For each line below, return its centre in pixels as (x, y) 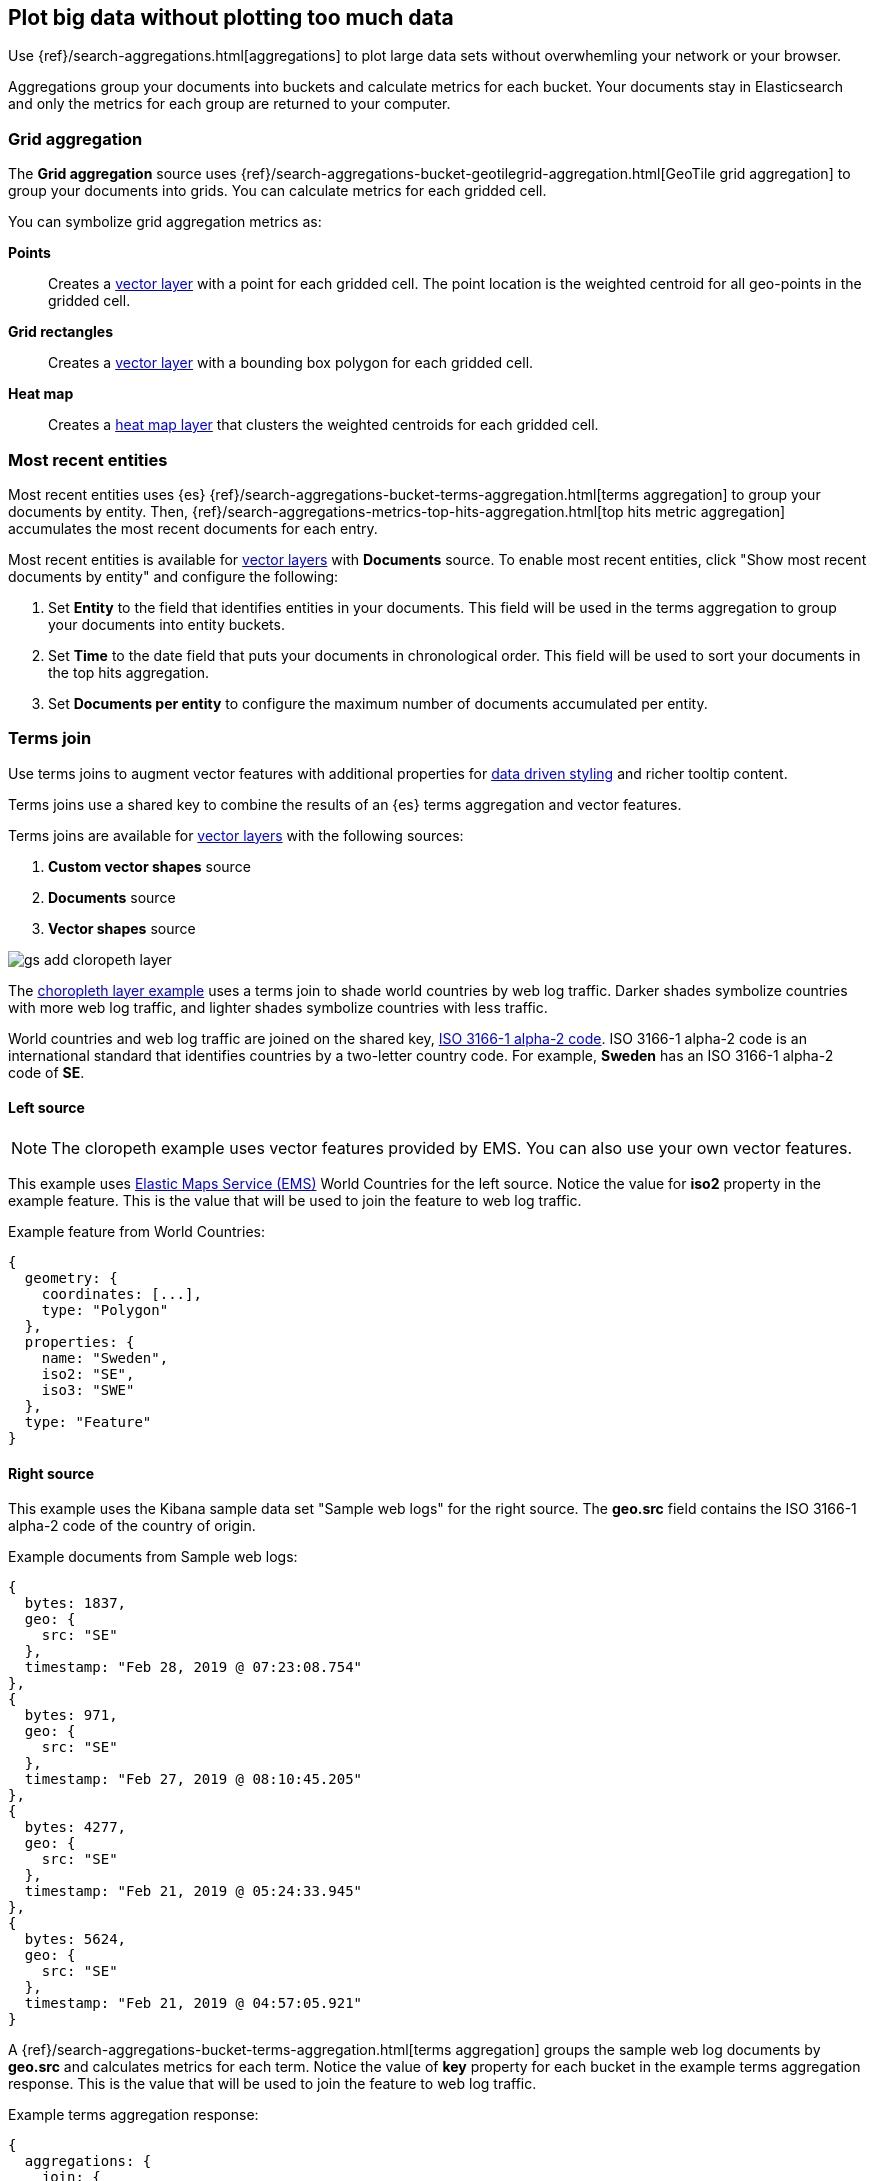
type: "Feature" (88, 1421)
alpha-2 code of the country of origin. (132, 1526)
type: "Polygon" (105, 1309)
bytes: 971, (71, 1715)
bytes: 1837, (75, 1603)
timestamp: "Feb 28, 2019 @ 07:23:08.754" (193, 1667)
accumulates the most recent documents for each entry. (193, 528)
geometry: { (71, 1277)
